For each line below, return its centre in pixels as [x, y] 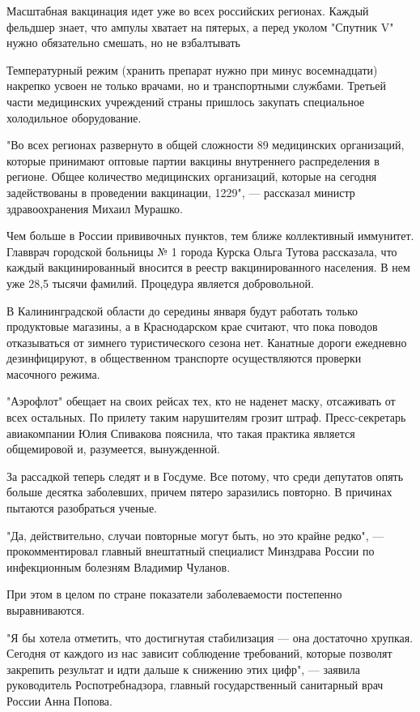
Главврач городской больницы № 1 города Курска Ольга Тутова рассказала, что [202, 251]
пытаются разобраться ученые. [82, 508]
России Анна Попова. [59, 700]
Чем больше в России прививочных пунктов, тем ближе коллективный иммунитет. [210, 236]
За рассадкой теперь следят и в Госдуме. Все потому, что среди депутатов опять [205, 476]
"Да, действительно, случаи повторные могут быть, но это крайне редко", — [195, 535]
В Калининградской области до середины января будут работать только [182, 310]
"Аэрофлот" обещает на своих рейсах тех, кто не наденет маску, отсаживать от [201, 401]
